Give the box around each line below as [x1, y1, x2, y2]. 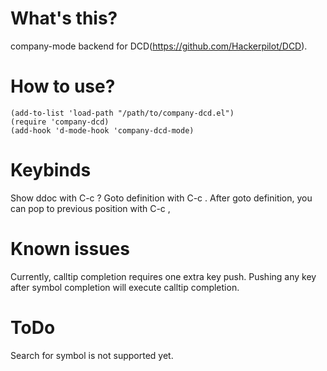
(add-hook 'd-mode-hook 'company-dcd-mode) [10, 125, 195, 136]
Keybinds [10, 159, 92, 182]
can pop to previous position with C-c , [10, 202, 171, 214]
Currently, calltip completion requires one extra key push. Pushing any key [10, 270, 317, 282]
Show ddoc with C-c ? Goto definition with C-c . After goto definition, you [10, 192, 313, 204]
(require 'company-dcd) [10, 117, 110, 127]
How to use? [10, 75, 116, 98]
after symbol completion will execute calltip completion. [10, 281, 240, 293]
